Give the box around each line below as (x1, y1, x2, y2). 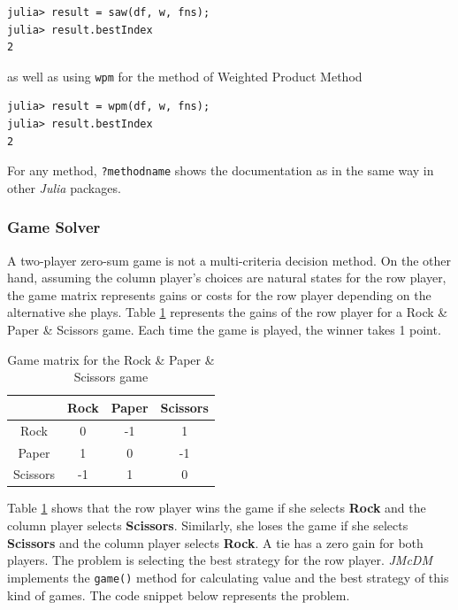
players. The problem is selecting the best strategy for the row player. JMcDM (7, 551, 432, 569)
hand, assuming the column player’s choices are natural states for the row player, (7, 268, 447, 287)
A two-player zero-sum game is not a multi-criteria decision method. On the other (7, 251, 452, 269)
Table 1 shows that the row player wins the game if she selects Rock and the (7, 498, 426, 517)
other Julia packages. (7, 178, 121, 197)
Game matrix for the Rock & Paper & (7, 350, 215, 368)
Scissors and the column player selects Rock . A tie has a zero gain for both (7, 533, 424, 552)
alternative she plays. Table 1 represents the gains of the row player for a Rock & (7, 303, 448, 321)
